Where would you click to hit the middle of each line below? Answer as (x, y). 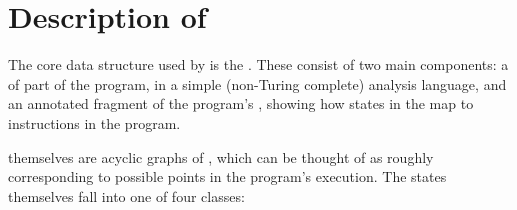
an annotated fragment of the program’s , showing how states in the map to (241, 103)
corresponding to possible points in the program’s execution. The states (227, 176)
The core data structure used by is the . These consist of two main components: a (258, 64)
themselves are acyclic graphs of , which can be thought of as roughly (221, 156)
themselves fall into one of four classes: (126, 195)
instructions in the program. (94, 122)
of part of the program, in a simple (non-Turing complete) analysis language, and (257, 83)
